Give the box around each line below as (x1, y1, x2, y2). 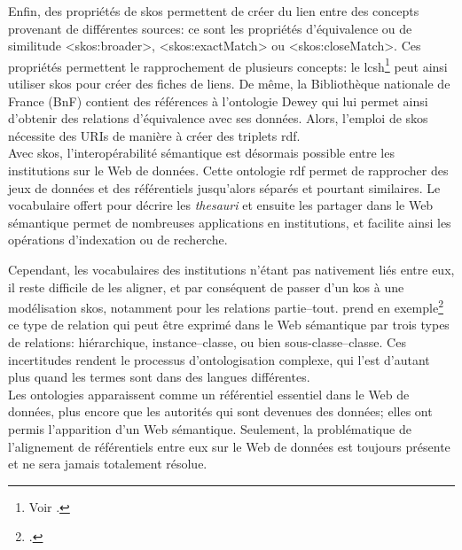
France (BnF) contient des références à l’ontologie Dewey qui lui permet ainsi (8, 91, 428, 110)
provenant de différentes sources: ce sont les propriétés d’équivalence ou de (8, 19, 412, 37)
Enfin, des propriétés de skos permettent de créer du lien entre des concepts (8, 2, 419, 19)
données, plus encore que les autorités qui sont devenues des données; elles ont (8, 402, 433, 421)
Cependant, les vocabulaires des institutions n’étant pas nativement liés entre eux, (8, 260, 455, 278)
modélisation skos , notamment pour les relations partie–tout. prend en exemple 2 (8, 296, 443, 316)
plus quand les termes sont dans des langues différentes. (8, 368, 310, 386)
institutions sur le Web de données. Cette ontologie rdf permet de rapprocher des (8, 161, 449, 179)
